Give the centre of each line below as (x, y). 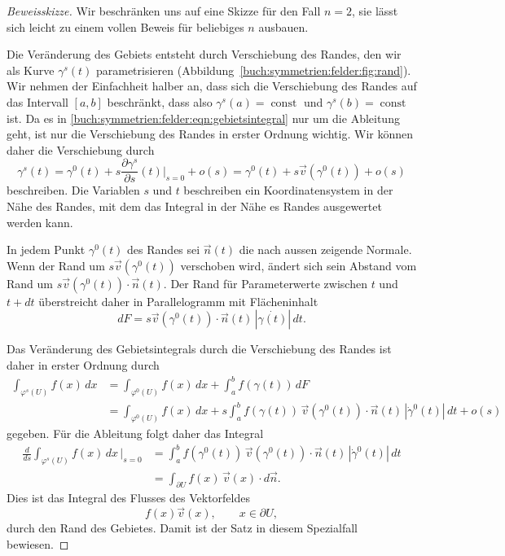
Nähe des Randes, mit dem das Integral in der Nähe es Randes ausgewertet (194, 206)
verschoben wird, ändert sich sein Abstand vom (299, 265)
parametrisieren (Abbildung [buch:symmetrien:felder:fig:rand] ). (253, 70)
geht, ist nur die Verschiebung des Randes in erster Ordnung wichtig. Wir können (210, 134)
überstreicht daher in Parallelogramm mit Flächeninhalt (178, 301)
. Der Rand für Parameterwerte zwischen (265, 283)
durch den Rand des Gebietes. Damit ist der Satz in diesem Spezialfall (182, 528)
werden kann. (40, 222)
